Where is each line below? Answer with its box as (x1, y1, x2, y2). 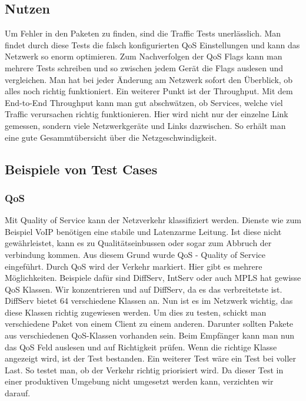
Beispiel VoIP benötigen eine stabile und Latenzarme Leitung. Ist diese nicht (5, 225, 282, 237)
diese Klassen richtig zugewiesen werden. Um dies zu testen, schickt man (5, 306, 267, 318)
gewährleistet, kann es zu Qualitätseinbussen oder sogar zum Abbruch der (5, 237, 272, 249)
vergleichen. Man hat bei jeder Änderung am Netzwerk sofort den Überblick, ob (5, 73, 293, 85)
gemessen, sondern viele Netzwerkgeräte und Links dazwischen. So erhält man (5, 119, 286, 131)
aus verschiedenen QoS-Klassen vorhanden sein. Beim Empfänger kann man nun (5, 329, 295, 342)
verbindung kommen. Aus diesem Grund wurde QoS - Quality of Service (5, 248, 265, 260)
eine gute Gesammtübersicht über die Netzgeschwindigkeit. (5, 131, 217, 143)
